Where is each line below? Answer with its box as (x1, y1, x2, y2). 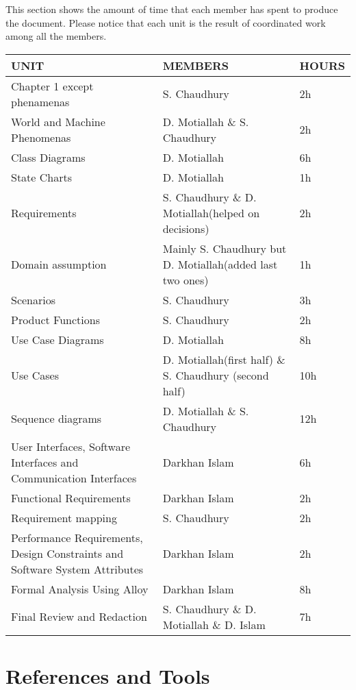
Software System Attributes (11, 560, 144, 577)
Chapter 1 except (11, 77, 94, 94)
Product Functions (11, 311, 100, 328)
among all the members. (5, 29, 107, 43)
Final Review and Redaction (11, 608, 147, 625)
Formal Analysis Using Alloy (11, 580, 149, 597)
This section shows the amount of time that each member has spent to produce (5, 2, 338, 16)
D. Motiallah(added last (162, 256, 278, 272)
